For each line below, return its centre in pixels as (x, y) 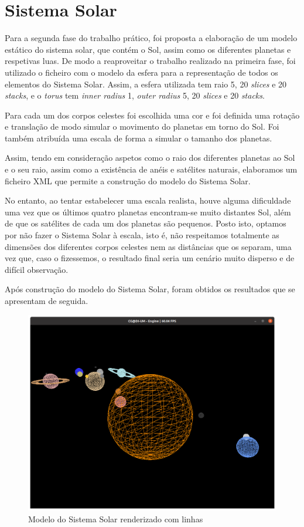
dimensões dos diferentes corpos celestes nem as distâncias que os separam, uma (148, 246)
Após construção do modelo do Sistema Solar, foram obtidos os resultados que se (150, 289)
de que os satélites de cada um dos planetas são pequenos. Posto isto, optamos (146, 223)
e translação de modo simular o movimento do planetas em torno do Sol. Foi (142, 126)
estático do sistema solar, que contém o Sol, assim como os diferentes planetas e (148, 49)
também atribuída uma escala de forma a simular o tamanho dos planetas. (139, 138)
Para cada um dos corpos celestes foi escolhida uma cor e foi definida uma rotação (152, 115)
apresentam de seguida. (47, 300)
